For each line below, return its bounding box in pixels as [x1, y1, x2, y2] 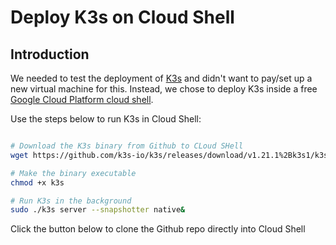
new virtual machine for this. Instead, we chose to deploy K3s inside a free [10, 83, 318, 95]
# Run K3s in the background [10, 196, 132, 206]
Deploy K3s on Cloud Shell [10, 6, 235, 29]
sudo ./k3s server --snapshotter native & [10, 205, 186, 215]
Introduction [10, 46, 90, 63]
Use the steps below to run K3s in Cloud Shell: [10, 113, 202, 125]
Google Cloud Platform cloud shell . [10, 94, 154, 105]
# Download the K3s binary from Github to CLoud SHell [10, 141, 244, 151]
